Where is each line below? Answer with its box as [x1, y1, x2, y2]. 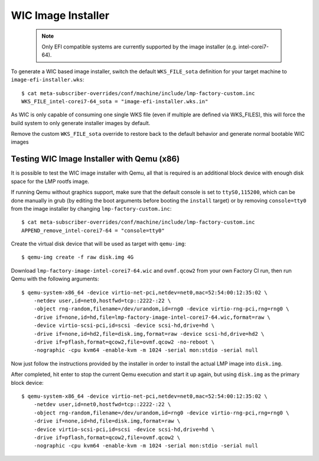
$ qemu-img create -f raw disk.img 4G [21, 254, 134, 261]
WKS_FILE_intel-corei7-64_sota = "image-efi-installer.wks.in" [21, 98, 209, 104]
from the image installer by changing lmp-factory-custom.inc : [11, 205, 172, 212]
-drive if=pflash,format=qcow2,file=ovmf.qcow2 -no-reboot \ [33, 339, 215, 345]
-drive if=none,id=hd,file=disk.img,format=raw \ [33, 418, 180, 424]
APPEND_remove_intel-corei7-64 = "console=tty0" [21, 227, 165, 234]
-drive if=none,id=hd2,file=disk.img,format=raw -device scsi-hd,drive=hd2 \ [33, 331, 265, 337]
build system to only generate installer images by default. [11, 119, 151, 126]
